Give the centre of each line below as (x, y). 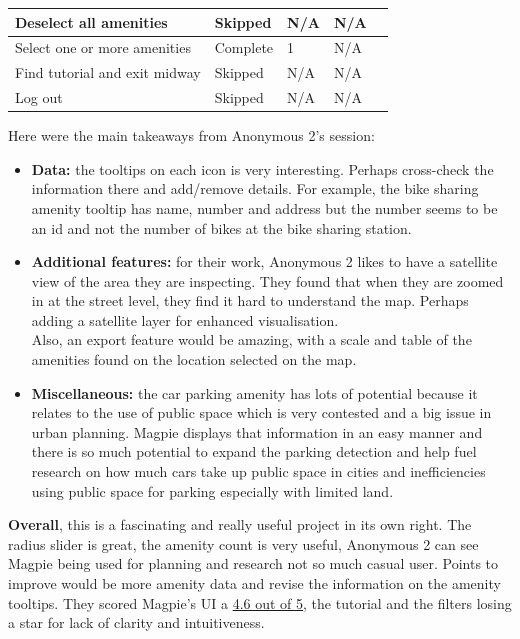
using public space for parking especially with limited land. (212, 490)
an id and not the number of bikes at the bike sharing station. (221, 227)
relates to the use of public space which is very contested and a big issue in (261, 412)
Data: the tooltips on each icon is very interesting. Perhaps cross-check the (262, 168)
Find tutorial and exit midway (108, 72)
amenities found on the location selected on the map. (194, 359)
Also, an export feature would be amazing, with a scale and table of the (251, 339)
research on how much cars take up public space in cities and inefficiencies (258, 471)
